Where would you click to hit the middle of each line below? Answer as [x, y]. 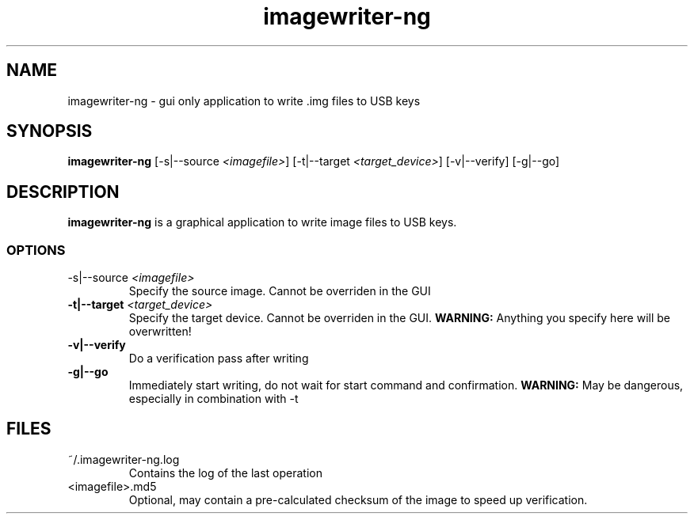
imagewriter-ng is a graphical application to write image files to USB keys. [262, 222]
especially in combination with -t [214, 399]
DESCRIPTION [63, 192]
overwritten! [160, 332]
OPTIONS [36, 250]
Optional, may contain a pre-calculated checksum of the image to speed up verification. [358, 499]
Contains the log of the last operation [225, 473]
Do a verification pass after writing [219, 359]
